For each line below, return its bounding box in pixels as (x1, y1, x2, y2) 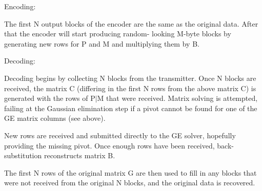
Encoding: (4, 1, 36, 11)
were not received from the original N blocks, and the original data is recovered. (4, 177, 255, 188)
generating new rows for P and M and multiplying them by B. (4, 38, 199, 49)
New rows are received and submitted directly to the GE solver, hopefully (4, 130, 236, 140)
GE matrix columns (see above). (4, 113, 106, 123)
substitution (4, 150, 42, 161)
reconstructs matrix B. (44, 150, 115, 161)
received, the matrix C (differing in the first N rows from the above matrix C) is (4, 82, 256, 93)
